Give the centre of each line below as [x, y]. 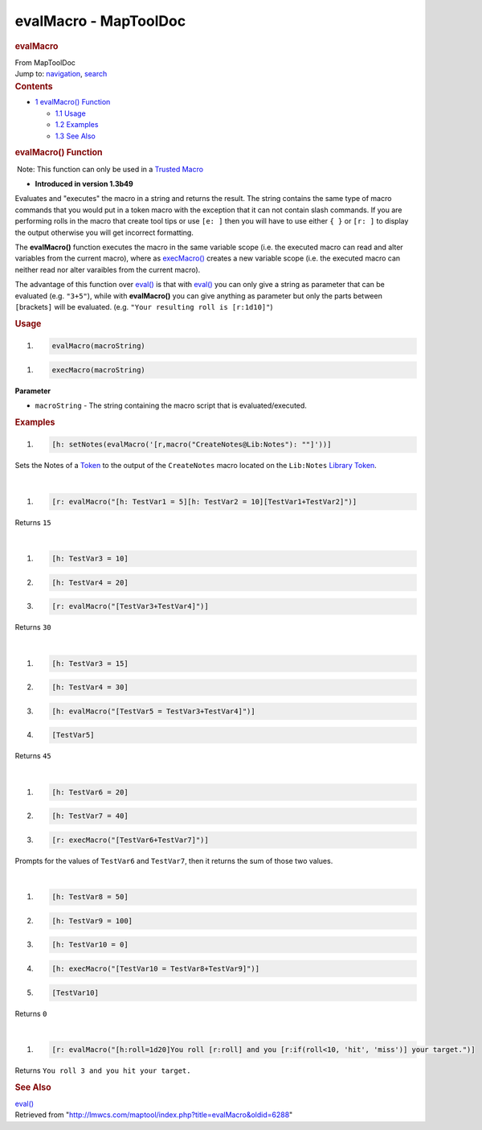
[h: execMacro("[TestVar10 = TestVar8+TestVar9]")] [156, 969]
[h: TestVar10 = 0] [90, 945]
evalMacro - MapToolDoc [100, 21]
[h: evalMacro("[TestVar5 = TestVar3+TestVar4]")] [154, 711]
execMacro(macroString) [99, 370]
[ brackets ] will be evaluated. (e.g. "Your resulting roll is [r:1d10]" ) [144, 306]
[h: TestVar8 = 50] [90, 897]
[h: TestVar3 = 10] [90, 559]
